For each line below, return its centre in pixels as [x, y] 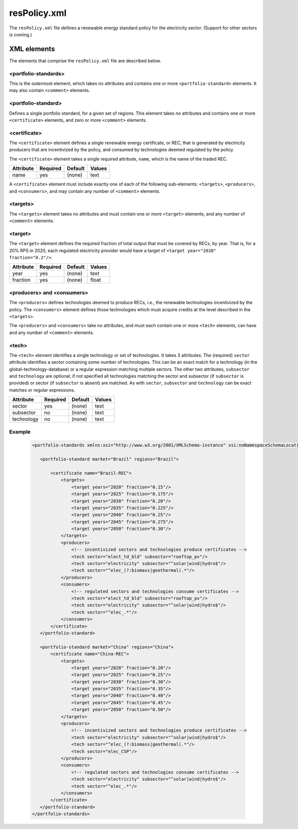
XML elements [32, 49]
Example [20, 431]
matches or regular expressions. [42, 390]
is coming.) [21, 34]
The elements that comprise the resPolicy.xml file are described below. [85, 61]
